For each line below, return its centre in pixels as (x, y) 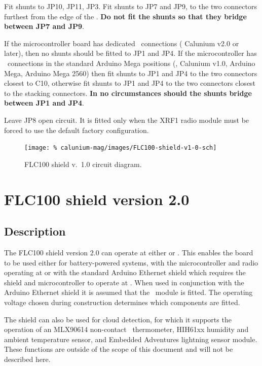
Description (35, 231)
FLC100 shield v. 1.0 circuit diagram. (83, 164)
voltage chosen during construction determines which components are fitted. (122, 302)
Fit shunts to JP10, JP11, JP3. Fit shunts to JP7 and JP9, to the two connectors (130, 6)
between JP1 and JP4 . (44, 103)
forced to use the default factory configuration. (77, 130)
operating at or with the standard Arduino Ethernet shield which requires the (125, 272)
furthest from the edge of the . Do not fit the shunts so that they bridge (125, 16)
